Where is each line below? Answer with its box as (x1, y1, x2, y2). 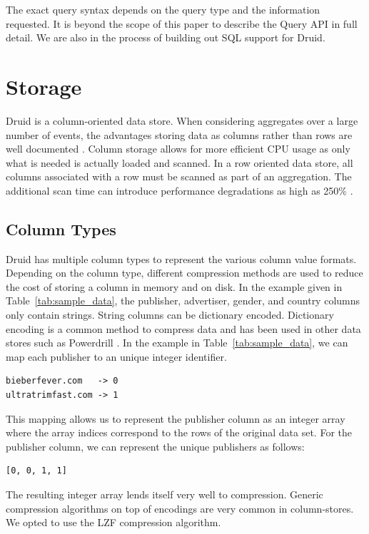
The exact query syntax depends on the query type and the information (6, 2, 320, 16)
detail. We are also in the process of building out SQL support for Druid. (6, 30, 325, 45)
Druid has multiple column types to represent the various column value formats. (6, 251, 357, 266)
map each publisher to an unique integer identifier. (6, 349, 227, 364)
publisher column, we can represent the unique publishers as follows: (6, 438, 305, 453)
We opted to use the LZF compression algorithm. (6, 515, 221, 530)
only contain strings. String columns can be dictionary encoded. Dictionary (6, 307, 334, 322)
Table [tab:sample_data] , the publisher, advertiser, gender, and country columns (6, 293, 360, 308)
